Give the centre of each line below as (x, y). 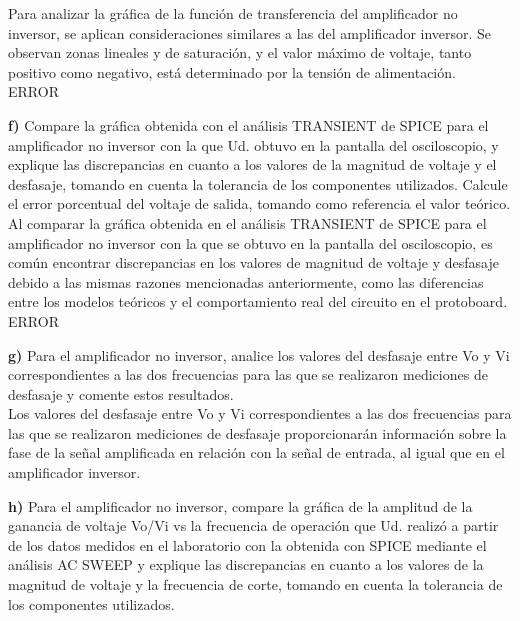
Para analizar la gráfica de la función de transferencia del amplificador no (233, 13)
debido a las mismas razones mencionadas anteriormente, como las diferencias (246, 281)
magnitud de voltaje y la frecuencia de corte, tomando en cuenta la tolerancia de (255, 584)
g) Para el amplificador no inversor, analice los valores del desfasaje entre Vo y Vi (259, 354)
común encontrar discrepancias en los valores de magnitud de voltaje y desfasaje (253, 262)
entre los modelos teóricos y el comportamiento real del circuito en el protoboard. (258, 301)
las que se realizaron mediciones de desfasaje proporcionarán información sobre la (257, 432)
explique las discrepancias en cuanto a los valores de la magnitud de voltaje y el (252, 164)
